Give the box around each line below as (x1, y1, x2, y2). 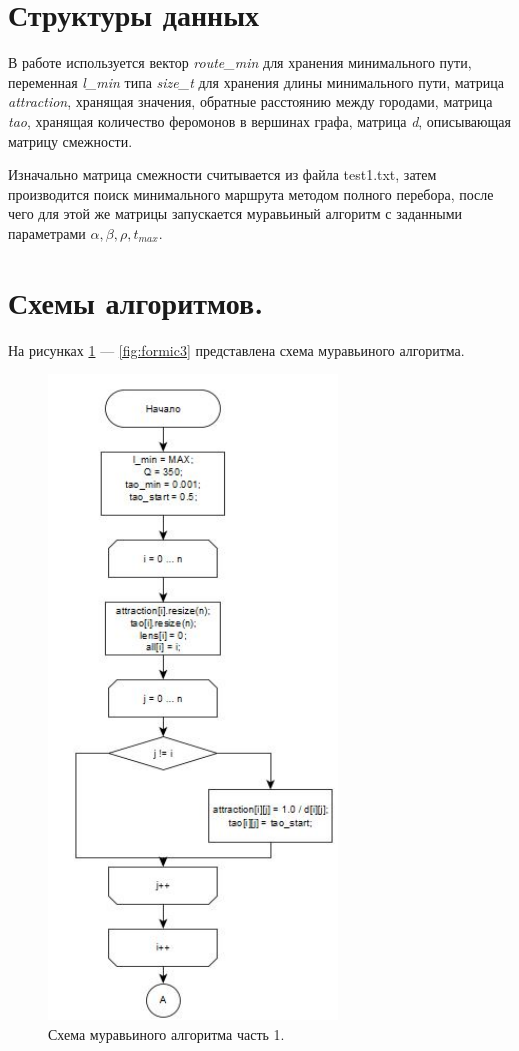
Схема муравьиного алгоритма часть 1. (48, 1023, 285, 1044)
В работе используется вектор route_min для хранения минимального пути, (8, 52, 472, 73)
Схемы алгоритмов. (8, 281, 264, 322)
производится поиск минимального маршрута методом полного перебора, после (8, 183, 494, 204)
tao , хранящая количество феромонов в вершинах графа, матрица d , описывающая (8, 110, 511, 131)
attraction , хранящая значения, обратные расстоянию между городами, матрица (8, 91, 493, 112)
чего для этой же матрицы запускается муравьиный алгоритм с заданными (8, 203, 462, 224)
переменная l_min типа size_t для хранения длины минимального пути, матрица (8, 71, 504, 92)
